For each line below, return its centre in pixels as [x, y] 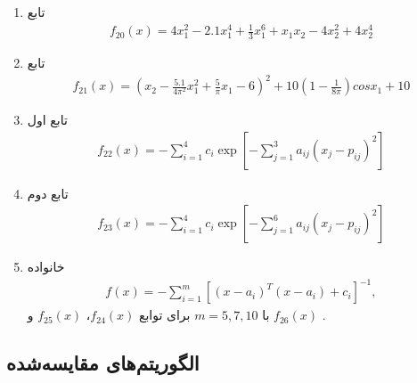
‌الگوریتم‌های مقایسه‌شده [103, 363]
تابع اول [47, 120]
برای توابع [164, 315]
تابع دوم [48, 193]
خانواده [46, 267]
